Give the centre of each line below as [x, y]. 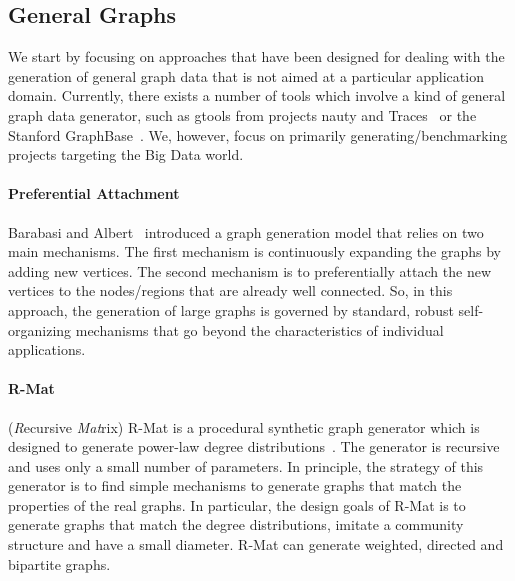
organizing [40, 329]
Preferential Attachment [94, 193]
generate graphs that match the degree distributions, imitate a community [236, 524]
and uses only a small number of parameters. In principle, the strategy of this [246, 465]
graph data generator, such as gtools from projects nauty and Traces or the [242, 114]
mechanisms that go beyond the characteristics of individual [259, 329]
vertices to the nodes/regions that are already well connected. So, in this [230, 290]
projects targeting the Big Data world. [126, 154]
